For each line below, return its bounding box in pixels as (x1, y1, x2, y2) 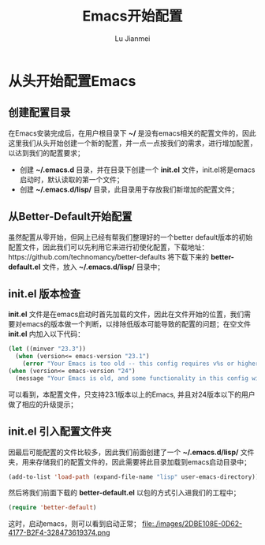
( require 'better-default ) (8, 504, 97, 512)
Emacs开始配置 (82, 7, 183, 25)
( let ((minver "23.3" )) (8, 345, 87, 353)
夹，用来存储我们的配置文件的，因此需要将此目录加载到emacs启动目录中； (8, 457, 251, 466)
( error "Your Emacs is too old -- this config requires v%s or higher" (22, 360, 263, 368)
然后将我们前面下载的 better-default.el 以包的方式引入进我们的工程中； (8, 488, 241, 498)
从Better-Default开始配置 (8, 210, 132, 223)
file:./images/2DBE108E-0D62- (141, 519, 243, 528)
